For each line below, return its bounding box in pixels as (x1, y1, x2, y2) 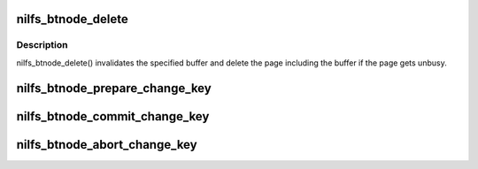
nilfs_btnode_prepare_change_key (16, 81, 212, 96)
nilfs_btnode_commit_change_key (16, 109, 210, 124)
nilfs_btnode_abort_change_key (16, 137, 198, 152)
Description (16, 39, 68, 51)
